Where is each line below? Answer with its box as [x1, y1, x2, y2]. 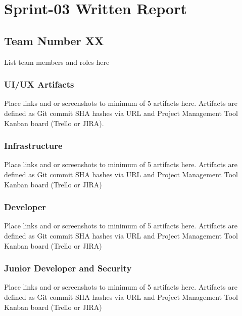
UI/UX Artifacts [4, 78, 74, 91]
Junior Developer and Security [4, 262, 132, 274]
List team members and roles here [4, 56, 110, 67]
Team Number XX [4, 32, 104, 48]
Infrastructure [4, 139, 63, 152]
